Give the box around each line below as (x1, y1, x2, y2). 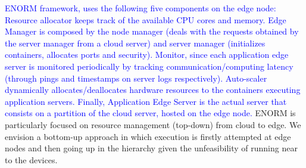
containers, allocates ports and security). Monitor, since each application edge (5, 48, 289, 61)
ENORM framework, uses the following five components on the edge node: (5, 2, 276, 14)
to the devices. (5, 153, 58, 166)
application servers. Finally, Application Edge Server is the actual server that (5, 95, 287, 107)
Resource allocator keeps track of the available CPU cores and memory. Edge (5, 13, 286, 26)
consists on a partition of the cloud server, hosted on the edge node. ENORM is (5, 107, 296, 119)
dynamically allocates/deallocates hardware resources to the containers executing (5, 83, 301, 96)
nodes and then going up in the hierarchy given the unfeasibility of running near (5, 142, 298, 154)
